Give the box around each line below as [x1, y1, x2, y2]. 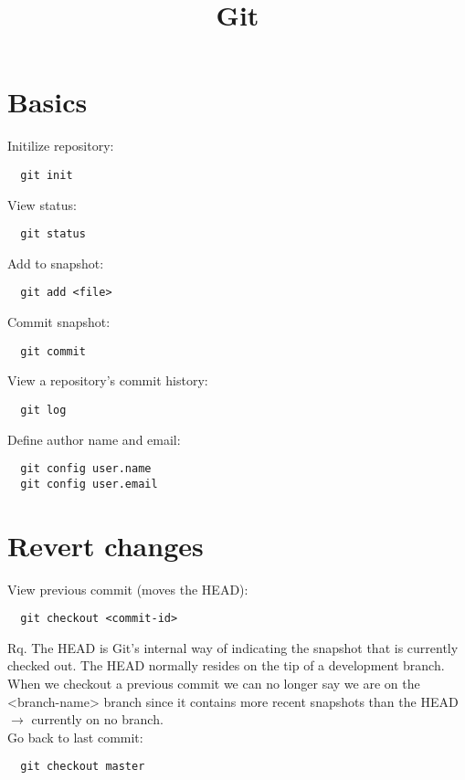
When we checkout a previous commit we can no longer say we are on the [7, 674, 420, 693]
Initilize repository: [7, 136, 114, 155]
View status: [7, 195, 77, 214]
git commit [20, 344, 86, 358]
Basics [7, 83, 88, 121]
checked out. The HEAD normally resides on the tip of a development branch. [7, 656, 445, 675]
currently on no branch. [31, 710, 164, 729]
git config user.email [20, 477, 158, 490]
